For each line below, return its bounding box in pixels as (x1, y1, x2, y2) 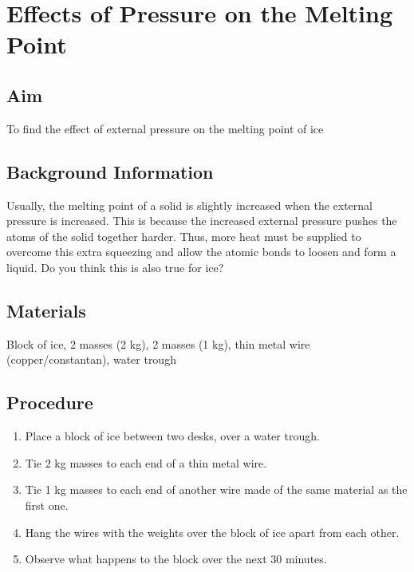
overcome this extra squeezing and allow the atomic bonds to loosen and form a (6, 243, 396, 260)
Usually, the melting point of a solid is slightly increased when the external (6, 196, 373, 213)
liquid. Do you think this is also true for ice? (6, 258, 224, 275)
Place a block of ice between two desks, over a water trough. (25, 428, 320, 444)
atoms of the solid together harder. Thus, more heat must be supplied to (6, 227, 361, 244)
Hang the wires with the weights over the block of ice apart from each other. (25, 523, 400, 540)
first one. (25, 496, 69, 513)
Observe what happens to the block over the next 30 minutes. (25, 550, 327, 567)
